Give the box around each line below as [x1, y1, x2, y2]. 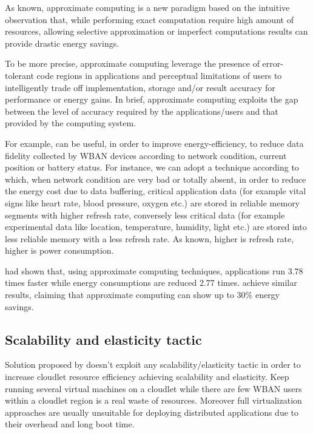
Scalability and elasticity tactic [5, 330, 202, 348]
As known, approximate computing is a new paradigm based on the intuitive [5, 1, 290, 13]
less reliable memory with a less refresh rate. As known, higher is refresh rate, [5, 232, 294, 245]
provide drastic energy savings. [5, 36, 119, 49]
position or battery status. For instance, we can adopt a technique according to [5, 161, 299, 174]
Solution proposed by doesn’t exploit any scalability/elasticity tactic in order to [5, 358, 301, 371]
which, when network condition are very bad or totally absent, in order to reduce [5, 172, 306, 185]
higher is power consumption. [5, 244, 114, 257]
